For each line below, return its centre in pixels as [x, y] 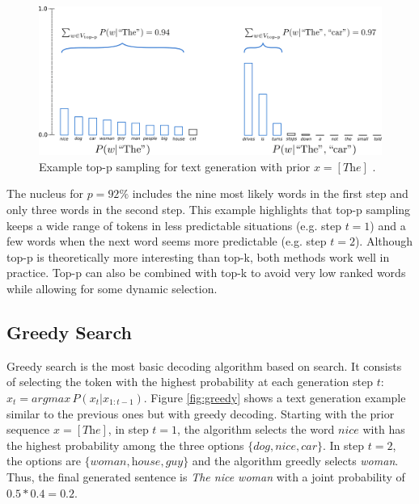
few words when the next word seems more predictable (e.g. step [167, 241]
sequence [28, 429]
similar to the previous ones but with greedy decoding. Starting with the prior [201, 413]
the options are [44, 461]
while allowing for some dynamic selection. [112, 288]
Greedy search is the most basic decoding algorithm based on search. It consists [204, 365]
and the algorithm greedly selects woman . [295, 461]
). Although [384, 241]
